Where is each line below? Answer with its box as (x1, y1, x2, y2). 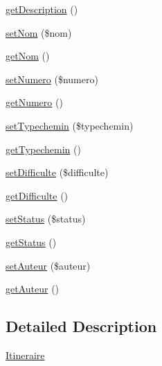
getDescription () (6, 2, 78, 16)
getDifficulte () (6, 188, 69, 202)
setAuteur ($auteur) (6, 258, 91, 272)
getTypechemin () (6, 141, 81, 156)
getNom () (6, 49, 50, 63)
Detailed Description (6, 315, 157, 337)
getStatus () (6, 234, 57, 249)
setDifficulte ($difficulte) (6, 165, 109, 180)
